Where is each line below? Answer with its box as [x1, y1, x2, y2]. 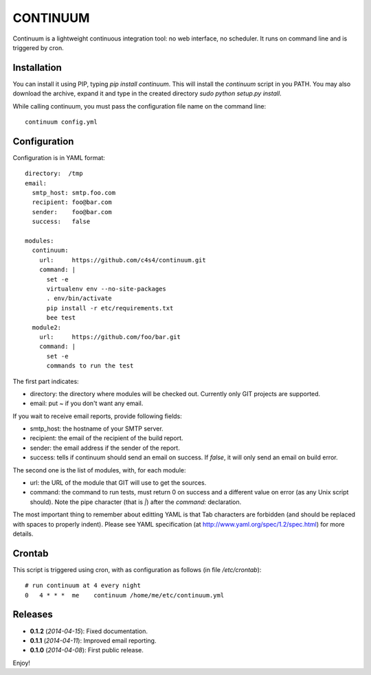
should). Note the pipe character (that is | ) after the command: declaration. [30, 498, 242, 506]
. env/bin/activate [46, 295, 113, 302]
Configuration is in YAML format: [12, 153, 106, 161]
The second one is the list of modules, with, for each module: [12, 466, 186, 474]
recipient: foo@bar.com [32, 198, 113, 206]
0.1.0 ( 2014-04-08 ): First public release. [30, 646, 144, 654]
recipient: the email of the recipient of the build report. [30, 434, 183, 442]
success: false [32, 218, 91, 226]
